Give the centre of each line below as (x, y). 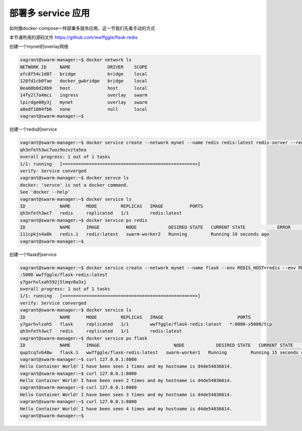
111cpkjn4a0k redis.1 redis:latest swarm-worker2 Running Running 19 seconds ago (144, 234)
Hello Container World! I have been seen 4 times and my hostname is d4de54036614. (126, 409)
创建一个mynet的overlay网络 (39, 47)
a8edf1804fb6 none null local (84, 109)
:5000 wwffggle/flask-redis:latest (64, 275)
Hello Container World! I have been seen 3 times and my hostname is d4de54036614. (126, 394)
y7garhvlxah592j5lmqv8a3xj (53, 282)
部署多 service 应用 (50, 13)
